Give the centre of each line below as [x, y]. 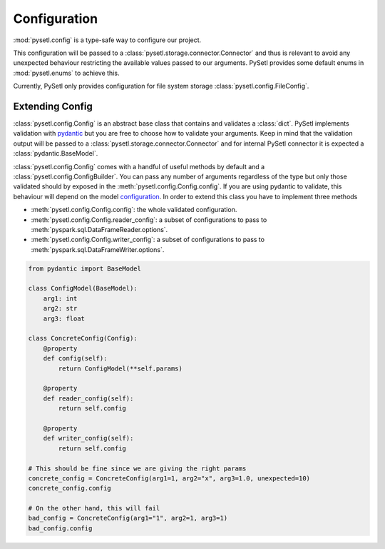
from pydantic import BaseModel [85, 268]
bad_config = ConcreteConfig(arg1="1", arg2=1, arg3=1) [128, 518]
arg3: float [64, 318]
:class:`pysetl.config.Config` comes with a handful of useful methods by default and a [139, 166]
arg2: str [60, 308]
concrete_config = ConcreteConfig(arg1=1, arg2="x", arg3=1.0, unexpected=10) [169, 478]
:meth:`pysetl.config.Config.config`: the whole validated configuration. [134, 210]
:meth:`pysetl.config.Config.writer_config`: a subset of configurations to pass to [148, 240]
